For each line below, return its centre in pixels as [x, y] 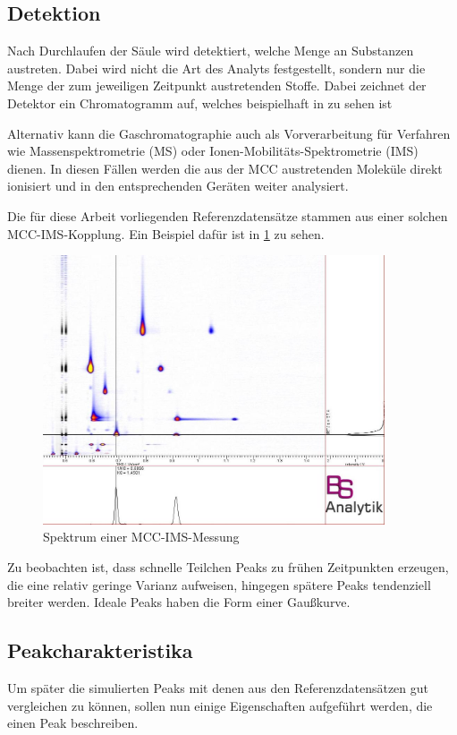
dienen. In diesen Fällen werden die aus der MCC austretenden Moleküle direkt [225, 168]
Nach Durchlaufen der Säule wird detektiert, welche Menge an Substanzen [211, 51]
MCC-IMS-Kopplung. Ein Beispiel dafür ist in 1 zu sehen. [166, 233]
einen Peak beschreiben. [73, 723]
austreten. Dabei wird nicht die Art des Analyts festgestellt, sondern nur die [216, 68]
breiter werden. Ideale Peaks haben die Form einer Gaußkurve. [179, 602]
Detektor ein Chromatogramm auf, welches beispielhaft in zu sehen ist [200, 103]
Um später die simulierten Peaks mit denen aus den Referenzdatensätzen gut [218, 687]
